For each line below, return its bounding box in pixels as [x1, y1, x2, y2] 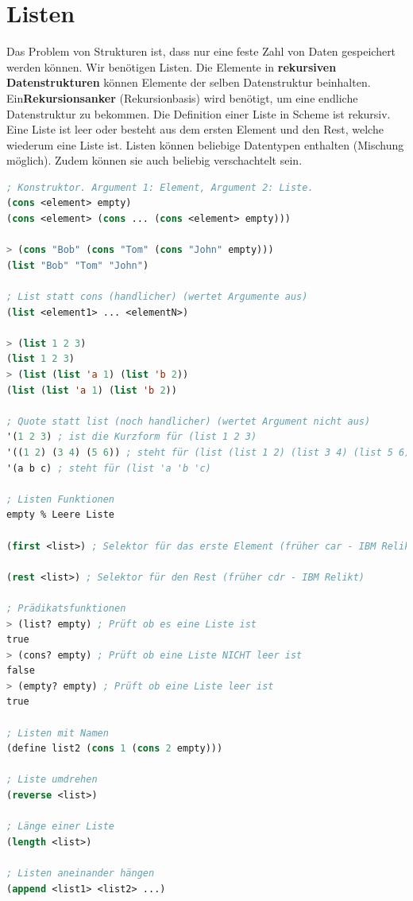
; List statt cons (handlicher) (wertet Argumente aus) [6, 291, 308, 303]
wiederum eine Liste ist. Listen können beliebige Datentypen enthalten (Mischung [6, 136, 404, 153]
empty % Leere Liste [6, 509, 115, 521]
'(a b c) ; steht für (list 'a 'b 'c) [6, 462, 211, 474]
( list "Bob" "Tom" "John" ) [6, 259, 149, 271]
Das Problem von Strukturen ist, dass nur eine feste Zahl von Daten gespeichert [6, 43, 396, 60]
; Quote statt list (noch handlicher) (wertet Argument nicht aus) [6, 415, 371, 427]
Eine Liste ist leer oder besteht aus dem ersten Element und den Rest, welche [6, 121, 384, 138]
